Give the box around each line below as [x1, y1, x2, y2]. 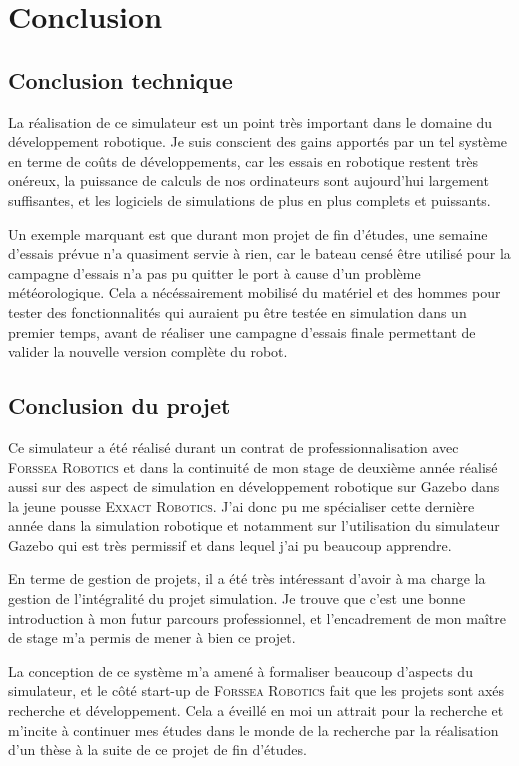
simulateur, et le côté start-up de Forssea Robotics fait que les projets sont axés [8, 680, 505, 701]
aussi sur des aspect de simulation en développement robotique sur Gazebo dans [8, 476, 500, 497]
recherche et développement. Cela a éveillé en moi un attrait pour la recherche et [8, 700, 504, 721]
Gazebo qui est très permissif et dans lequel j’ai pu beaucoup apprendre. [8, 534, 452, 555]
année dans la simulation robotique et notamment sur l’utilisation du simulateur [8, 515, 500, 536]
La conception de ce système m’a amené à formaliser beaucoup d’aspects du [8, 660, 473, 681]
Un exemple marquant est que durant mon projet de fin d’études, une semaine [8, 223, 488, 244]
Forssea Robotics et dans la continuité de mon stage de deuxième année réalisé [8, 456, 498, 477]
